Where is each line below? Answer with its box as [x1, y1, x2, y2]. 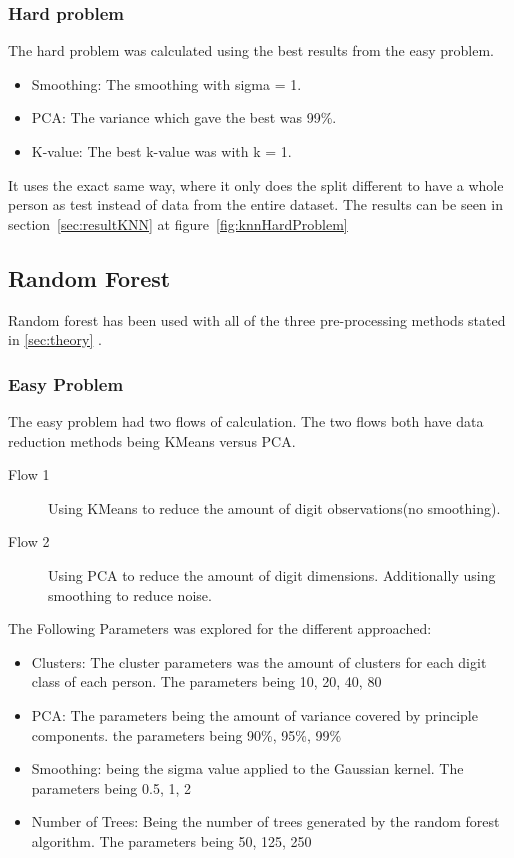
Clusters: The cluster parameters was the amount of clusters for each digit [31, 651, 487, 672]
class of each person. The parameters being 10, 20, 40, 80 [31, 671, 382, 692]
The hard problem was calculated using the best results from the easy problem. [8, 40, 494, 61]
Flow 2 [8, 531, 50, 552]
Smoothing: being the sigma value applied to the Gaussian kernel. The [31, 758, 464, 779]
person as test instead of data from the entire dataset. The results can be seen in [8, 194, 503, 215]
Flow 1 [8, 464, 50, 485]
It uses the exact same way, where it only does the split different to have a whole [8, 174, 504, 195]
